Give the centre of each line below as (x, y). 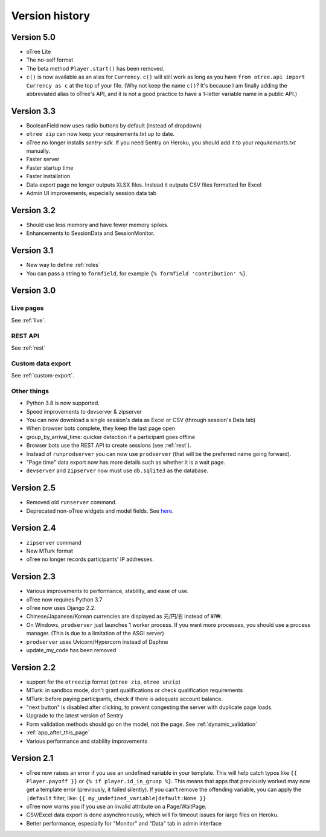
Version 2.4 (34, 528)
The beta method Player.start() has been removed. (95, 68)
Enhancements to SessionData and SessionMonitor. (91, 233)
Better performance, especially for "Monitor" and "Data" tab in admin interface (124, 823)
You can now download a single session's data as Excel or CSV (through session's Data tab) (141, 420)
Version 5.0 (33, 37)
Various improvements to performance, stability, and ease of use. (107, 591)
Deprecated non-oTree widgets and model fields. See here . (100, 511)
